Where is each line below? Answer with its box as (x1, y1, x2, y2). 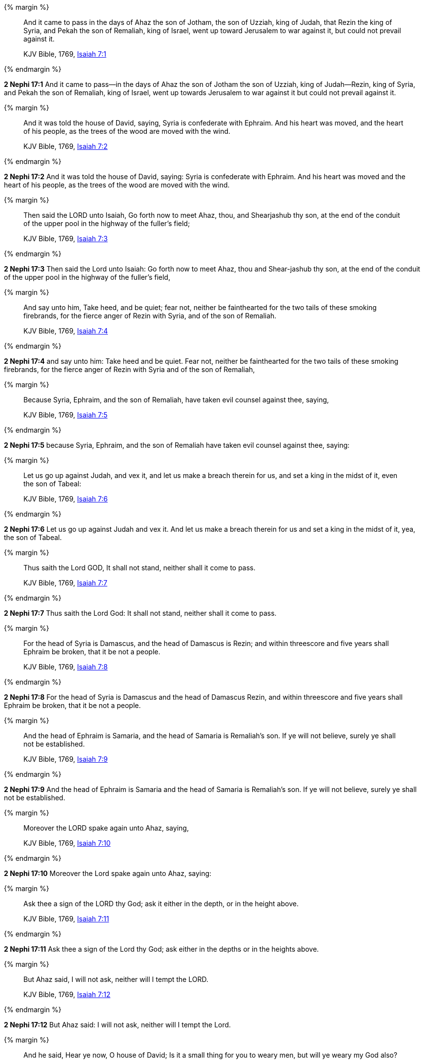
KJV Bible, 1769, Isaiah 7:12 (23, 990, 111, 999)
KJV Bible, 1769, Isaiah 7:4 (23, 327, 108, 335)
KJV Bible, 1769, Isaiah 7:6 (23, 495, 108, 503)
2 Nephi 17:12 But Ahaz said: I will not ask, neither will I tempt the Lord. (4, 1021, 231, 1029)
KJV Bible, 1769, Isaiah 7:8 (23, 663, 108, 671)
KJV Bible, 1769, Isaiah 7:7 (23, 579, 107, 587)
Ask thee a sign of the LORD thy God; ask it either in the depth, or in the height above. (23, 899, 299, 908)
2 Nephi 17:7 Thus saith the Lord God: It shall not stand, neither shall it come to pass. (4, 609, 277, 617)
